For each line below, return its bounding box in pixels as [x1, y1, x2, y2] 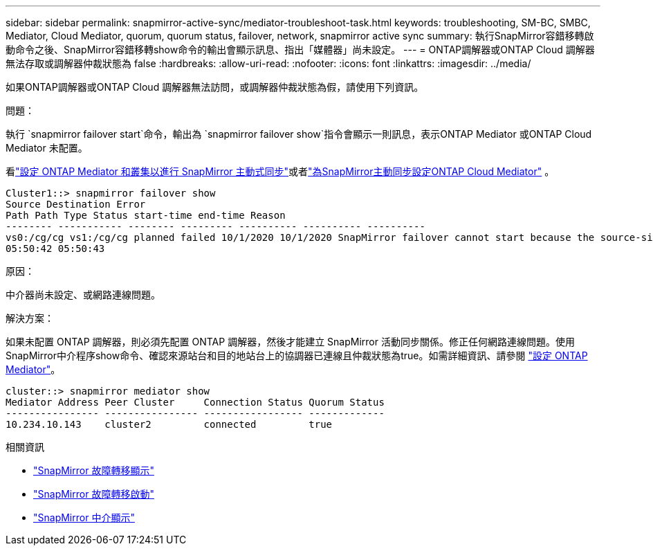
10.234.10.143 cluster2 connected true [6, 419, 333, 430]
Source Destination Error [6, 199, 146, 210]
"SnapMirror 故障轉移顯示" [33, 464, 154, 476]
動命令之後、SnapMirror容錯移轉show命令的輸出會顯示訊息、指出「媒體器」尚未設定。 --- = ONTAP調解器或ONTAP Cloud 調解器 [6, 44, 595, 55]
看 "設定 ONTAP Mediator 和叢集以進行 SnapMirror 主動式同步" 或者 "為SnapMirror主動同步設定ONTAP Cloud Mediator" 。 [6, 165, 555, 177]
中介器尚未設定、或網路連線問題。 [6, 289, 160, 300]
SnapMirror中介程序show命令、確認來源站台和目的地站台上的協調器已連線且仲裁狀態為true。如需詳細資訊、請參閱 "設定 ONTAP [6, 350, 588, 361]
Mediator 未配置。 [6, 142, 88, 154]
